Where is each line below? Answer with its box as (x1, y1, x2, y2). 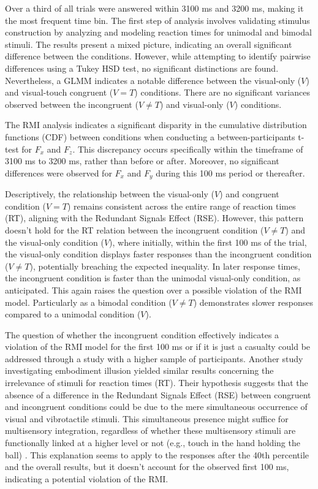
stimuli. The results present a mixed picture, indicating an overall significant (5, 37, 292, 50)
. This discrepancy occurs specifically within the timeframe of (72, 142, 303, 155)
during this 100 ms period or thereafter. (156, 166, 305, 179)
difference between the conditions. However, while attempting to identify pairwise (5, 50, 311, 63)
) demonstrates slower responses (193, 295, 313, 308)
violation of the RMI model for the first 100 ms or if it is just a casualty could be (5, 340, 311, 353)
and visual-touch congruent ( (5, 86, 113, 99)
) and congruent (219, 188, 279, 200)
